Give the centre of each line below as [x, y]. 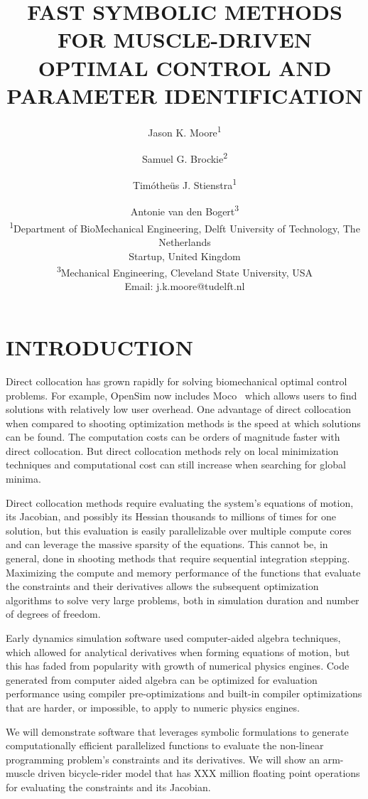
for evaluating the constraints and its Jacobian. [108, 787]
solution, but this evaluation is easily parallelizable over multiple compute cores [179, 530]
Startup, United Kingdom [185, 256]
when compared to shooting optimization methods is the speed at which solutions [183, 423]
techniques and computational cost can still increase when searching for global [176, 465]
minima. [23, 479]
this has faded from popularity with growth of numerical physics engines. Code [178, 666]
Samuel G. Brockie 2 [185, 157]
